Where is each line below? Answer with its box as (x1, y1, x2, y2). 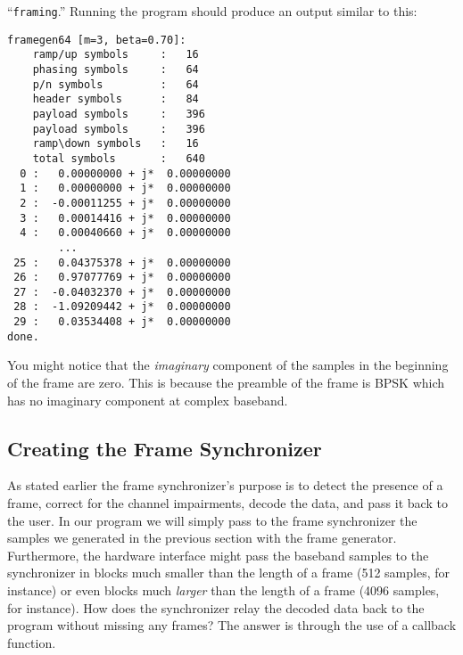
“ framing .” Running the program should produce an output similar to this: (7, 2, 418, 20)
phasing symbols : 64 (32, 62, 199, 76)
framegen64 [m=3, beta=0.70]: (7, 33, 186, 46)
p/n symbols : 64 (32, 78, 199, 91)
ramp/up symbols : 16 (32, 48, 199, 61)
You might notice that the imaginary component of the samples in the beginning (7, 356, 449, 374)
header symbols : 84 (32, 93, 199, 106)
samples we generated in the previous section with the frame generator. (7, 528, 397, 547)
